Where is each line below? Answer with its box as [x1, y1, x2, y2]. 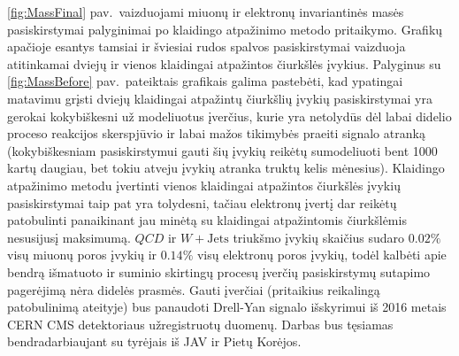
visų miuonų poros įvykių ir [7, 245, 157, 264]
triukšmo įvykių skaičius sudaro [233, 228, 405, 246]
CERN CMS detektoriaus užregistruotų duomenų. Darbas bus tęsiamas [7, 314, 394, 333]
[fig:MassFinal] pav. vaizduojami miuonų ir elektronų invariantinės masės [7, 3, 404, 20]
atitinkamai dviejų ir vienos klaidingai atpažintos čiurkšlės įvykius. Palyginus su [7, 54, 441, 73]
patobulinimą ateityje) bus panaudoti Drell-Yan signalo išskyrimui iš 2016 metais [7, 298, 447, 316]
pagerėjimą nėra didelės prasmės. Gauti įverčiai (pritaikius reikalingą [7, 280, 380, 298]
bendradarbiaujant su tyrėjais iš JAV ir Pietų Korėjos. [7, 332, 302, 351]
